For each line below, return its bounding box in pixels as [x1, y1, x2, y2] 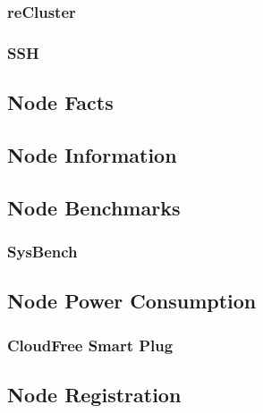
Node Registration [7, 380, 182, 408]
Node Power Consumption [7, 287, 257, 315]
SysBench [7, 240, 78, 262]
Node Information [7, 140, 177, 168]
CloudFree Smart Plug [7, 333, 174, 356]
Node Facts [7, 88, 114, 116]
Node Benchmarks [7, 193, 181, 221]
